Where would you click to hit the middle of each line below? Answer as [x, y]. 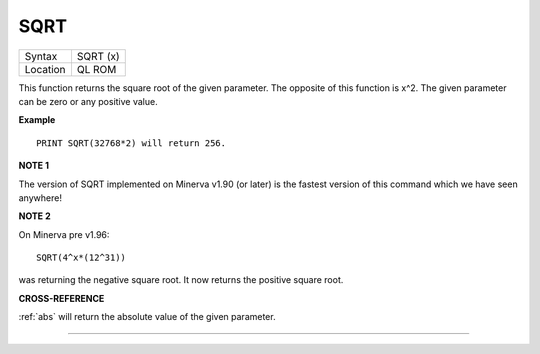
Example [37, 120]
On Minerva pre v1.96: [64, 234]
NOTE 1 [34, 166]
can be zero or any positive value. [88, 101]
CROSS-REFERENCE [61, 298]
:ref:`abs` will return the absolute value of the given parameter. [147, 317]
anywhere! [40, 197]
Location [45, 69]
